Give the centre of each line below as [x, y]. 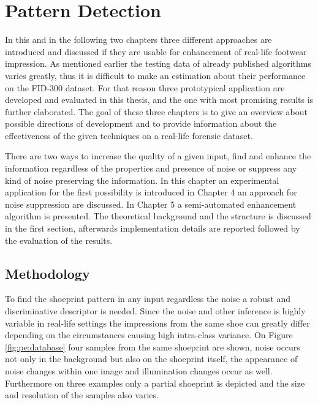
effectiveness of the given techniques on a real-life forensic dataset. [129, 135]
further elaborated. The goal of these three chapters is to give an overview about [156, 111]
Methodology [47, 273]
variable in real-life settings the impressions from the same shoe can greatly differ [157, 323]
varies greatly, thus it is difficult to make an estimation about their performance [155, 75]
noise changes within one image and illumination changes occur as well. [139, 370]
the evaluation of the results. [59, 240]
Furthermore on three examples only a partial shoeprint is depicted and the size [155, 383]
